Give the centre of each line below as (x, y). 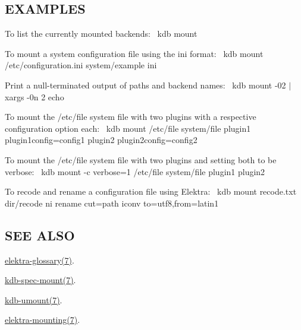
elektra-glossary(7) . (40, 260)
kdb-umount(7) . (34, 299)
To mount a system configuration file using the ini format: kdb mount (134, 53)
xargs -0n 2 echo (35, 96)
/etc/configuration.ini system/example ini (81, 65)
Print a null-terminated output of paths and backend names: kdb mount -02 (145, 85)
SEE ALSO (40, 235)
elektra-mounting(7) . (43, 320)
